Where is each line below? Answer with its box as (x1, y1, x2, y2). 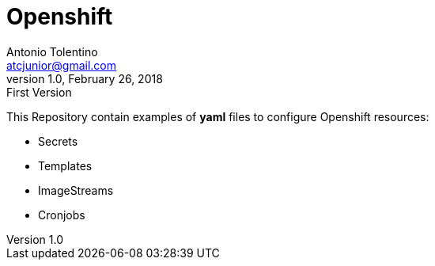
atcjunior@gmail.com (6, 58, 117, 72)
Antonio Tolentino (6, 44, 98, 59)
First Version (6, 85, 72, 99)
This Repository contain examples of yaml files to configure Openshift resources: (6, 109, 429, 123)
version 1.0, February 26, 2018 (6, 71, 163, 85)
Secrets (38, 134, 78, 148)
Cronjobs (38, 207, 85, 222)
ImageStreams (38, 183, 114, 197)
